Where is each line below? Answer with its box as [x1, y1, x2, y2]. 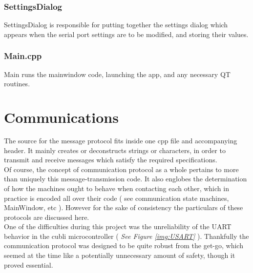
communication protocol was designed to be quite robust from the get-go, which [4, 240, 243, 251]
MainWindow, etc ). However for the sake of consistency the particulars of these [4, 202, 243, 213]
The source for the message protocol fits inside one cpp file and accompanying [4, 135, 237, 145]
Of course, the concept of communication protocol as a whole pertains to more [4, 164, 239, 174]
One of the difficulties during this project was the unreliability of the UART [4, 221, 232, 232]
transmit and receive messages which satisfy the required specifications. [4, 155, 217, 165]
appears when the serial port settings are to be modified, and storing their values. [4, 29, 249, 39]
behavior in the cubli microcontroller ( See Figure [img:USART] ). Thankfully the [4, 231, 249, 241]
